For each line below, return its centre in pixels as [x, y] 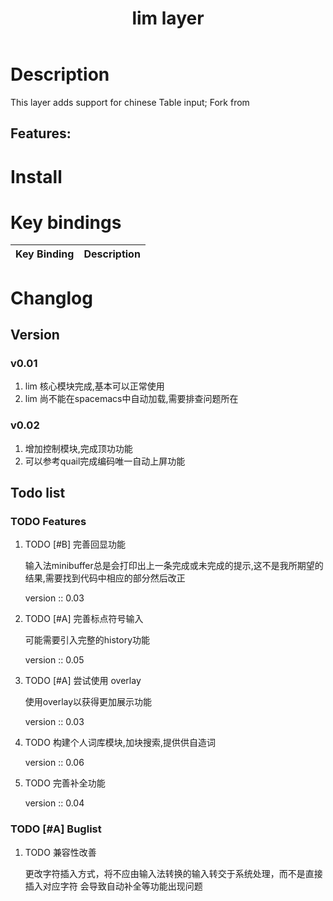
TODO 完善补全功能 [65, 783]
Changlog [51, 298]
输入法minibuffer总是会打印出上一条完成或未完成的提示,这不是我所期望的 [174, 566]
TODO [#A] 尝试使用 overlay [83, 681]
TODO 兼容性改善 [60, 852]
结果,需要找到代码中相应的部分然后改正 [105, 578]
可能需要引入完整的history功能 [87, 640]
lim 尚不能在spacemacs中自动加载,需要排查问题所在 [131, 399]
